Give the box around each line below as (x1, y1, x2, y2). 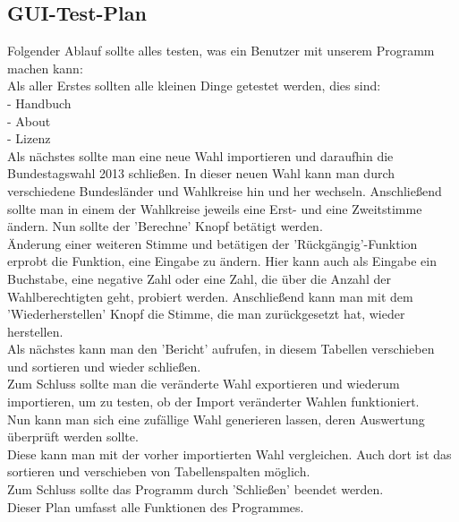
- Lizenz (7, 129, 51, 148)
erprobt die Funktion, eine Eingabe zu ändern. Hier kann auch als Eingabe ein (7, 252, 438, 270)
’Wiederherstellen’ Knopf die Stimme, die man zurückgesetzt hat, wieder (7, 304, 405, 323)
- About (7, 111, 51, 130)
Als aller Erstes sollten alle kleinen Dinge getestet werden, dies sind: (7, 76, 381, 95)
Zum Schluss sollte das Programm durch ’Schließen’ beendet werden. (7, 480, 384, 499)
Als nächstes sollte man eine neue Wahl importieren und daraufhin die (7, 146, 394, 165)
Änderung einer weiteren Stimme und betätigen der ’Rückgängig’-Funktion (7, 234, 418, 252)
